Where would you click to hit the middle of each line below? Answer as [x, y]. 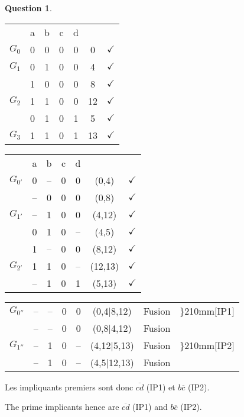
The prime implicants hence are [62, 407]
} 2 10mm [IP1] [207, 311]
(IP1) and [150, 407]
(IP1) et [161, 387]
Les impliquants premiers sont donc [69, 387]
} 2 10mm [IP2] [207, 345]
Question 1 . [28, 8]
